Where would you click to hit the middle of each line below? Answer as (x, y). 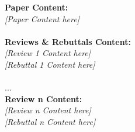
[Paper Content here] (42, 18)
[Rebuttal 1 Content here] (50, 64)
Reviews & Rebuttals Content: (68, 41)
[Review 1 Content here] (48, 53)
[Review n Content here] (48, 110)
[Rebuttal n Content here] (50, 121)
